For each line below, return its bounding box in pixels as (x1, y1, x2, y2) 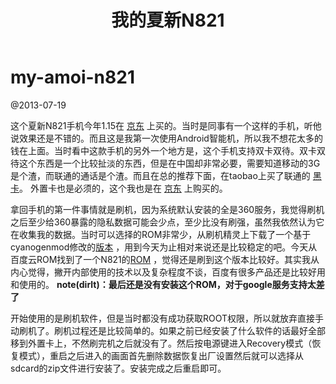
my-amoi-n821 (10, 66, 135, 89)
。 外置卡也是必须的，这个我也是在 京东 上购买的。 (19, 182, 228, 194)
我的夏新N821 (111, 9, 225, 32)
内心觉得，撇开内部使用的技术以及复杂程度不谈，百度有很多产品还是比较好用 (10, 266, 326, 278)
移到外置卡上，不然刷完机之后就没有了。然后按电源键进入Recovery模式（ (10, 337, 313, 349)
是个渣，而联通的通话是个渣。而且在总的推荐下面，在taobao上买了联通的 (10, 169, 311, 181)
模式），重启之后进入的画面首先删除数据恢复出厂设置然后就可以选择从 (18, 349, 304, 361)
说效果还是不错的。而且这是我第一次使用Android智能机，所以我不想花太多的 (10, 132, 323, 144)
